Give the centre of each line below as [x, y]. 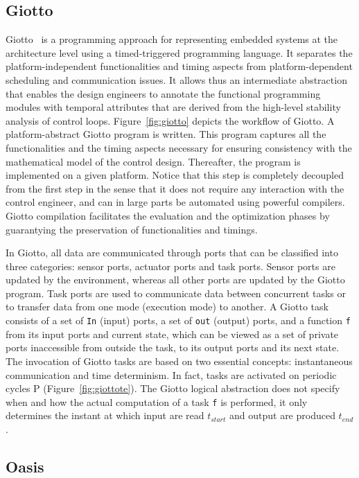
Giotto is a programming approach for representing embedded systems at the [172, 39]
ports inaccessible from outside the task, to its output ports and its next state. [173, 347]
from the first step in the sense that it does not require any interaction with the [175, 188]
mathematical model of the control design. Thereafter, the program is [153, 161]
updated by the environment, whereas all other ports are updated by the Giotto [175, 280]
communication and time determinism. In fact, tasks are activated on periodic [171, 374]
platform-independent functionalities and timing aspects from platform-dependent [179, 66]
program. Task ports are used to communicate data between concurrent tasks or [176, 293]
